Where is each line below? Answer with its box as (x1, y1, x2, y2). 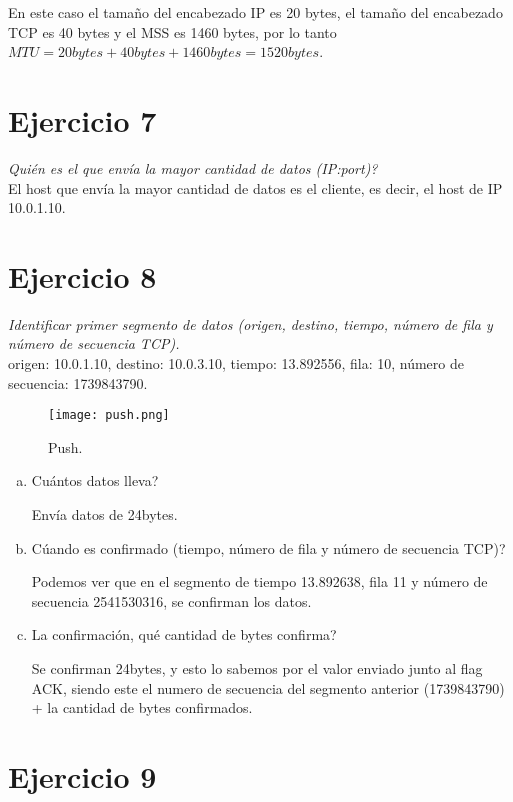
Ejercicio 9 (8, 755, 157, 796)
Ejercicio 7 (8, 99, 157, 140)
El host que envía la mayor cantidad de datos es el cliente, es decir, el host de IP (8, 177, 503, 198)
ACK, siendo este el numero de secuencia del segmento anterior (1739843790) (31, 677, 505, 698)
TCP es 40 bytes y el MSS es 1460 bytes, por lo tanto (8, 21, 337, 42)
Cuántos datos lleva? (31, 470, 159, 491)
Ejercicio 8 (8, 255, 157, 296)
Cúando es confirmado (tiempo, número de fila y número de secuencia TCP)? (31, 537, 506, 558)
